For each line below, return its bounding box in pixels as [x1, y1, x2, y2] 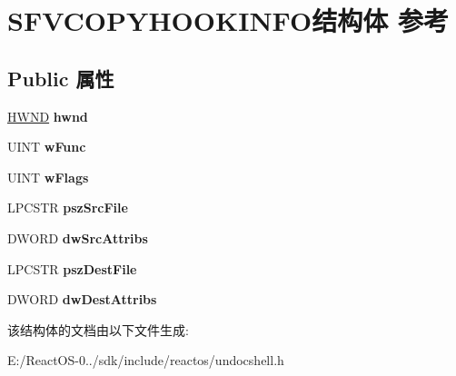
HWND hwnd [7, 106, 88, 125]
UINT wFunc [7, 137, 86, 156]
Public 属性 [7, 64, 114, 92]
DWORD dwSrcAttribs [7, 228, 148, 247]
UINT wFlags [7, 167, 89, 186]
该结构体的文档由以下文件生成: [7, 320, 189, 339]
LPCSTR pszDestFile [7, 259, 137, 278]
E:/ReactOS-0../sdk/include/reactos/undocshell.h [7, 351, 284, 370]
